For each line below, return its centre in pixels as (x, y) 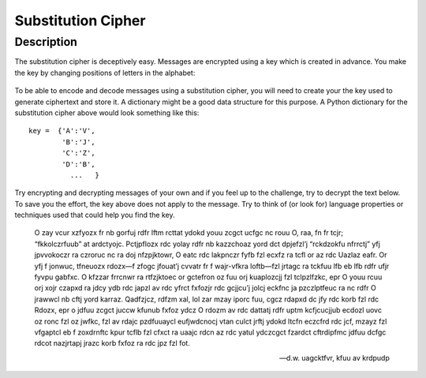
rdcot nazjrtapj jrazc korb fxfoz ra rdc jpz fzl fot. (112, 343)
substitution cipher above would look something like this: (107, 112)
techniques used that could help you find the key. (95, 215)
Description (46, 42)
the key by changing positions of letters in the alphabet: (105, 73)
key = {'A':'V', (62, 131)
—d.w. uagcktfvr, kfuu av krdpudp (334, 357)
